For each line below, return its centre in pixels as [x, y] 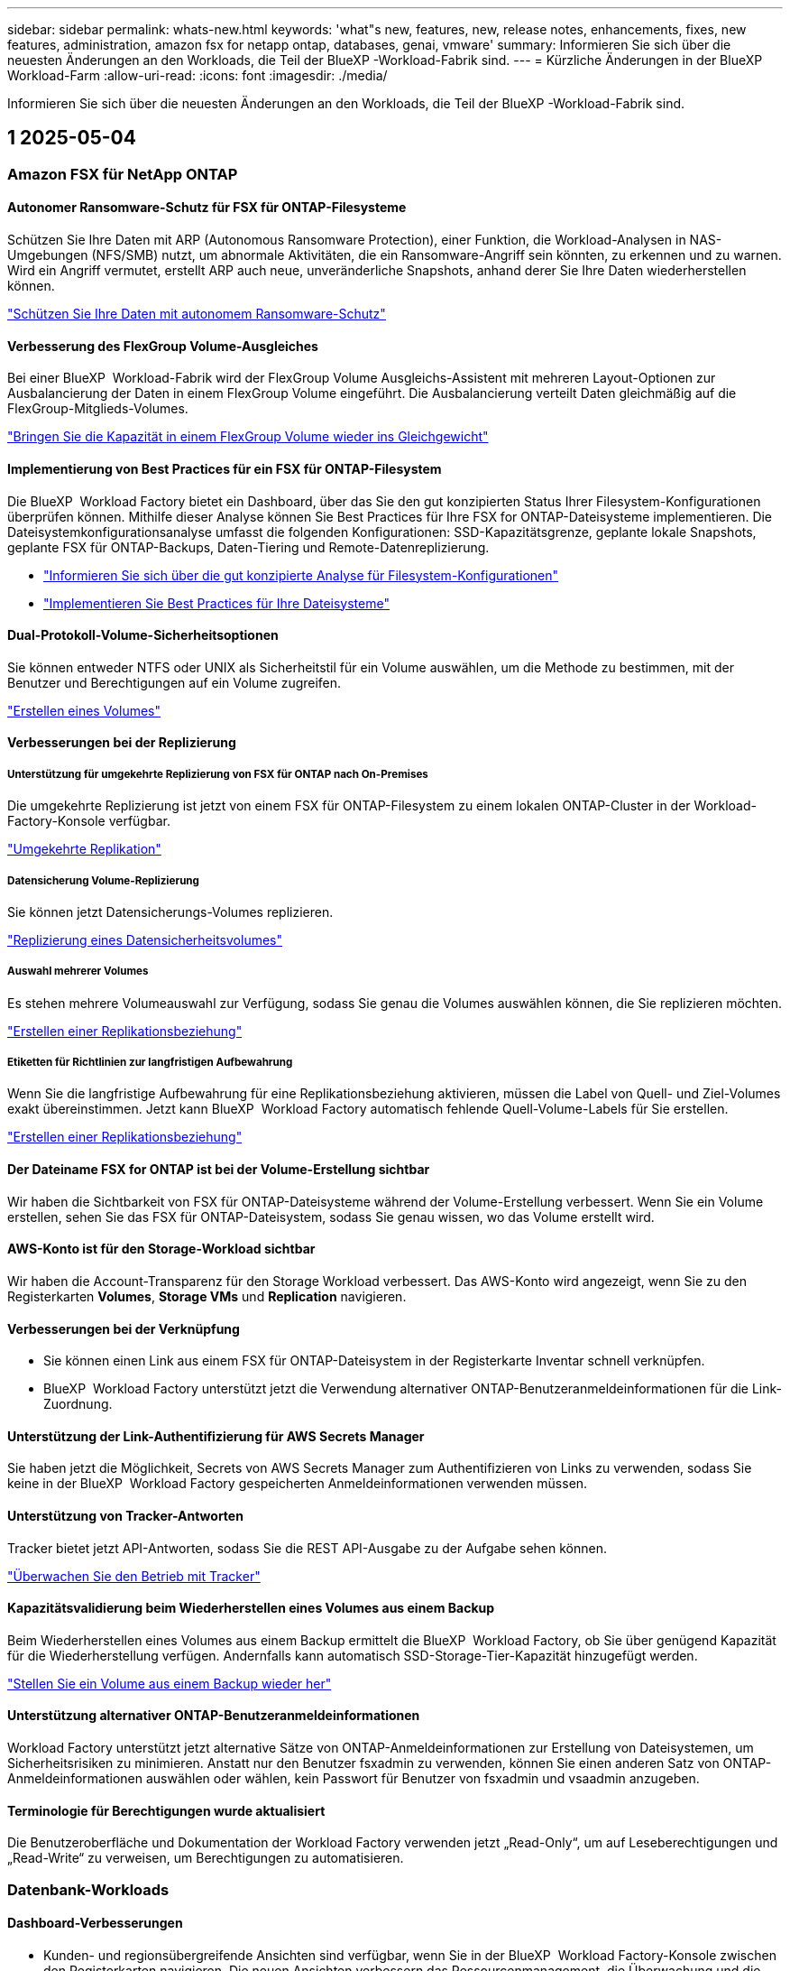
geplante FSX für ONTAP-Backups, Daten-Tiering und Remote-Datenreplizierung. [248, 547]
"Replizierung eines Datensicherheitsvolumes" [145, 939]
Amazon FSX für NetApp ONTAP [123, 174]
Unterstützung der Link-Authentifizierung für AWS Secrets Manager [216, 1436]
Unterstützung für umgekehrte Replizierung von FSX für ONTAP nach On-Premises [218, 774]
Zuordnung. [78, 1404]
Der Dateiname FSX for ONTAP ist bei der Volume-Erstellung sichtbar [219, 1170]
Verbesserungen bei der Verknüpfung [124, 1328]
